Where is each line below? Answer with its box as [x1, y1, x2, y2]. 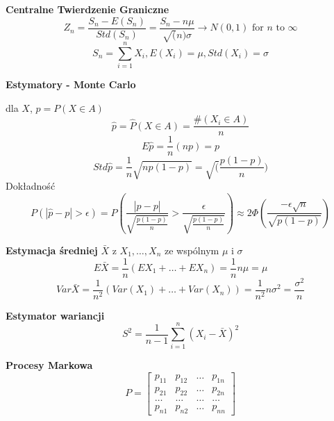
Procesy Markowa [6, 358, 93, 372]
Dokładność [6, 179, 56, 193]
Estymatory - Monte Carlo [6, 77, 136, 92]
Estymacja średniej [6, 242, 98, 257]
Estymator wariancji [6, 308, 105, 322]
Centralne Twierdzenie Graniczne [6, 2, 169, 16]
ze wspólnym [164, 242, 219, 257]
